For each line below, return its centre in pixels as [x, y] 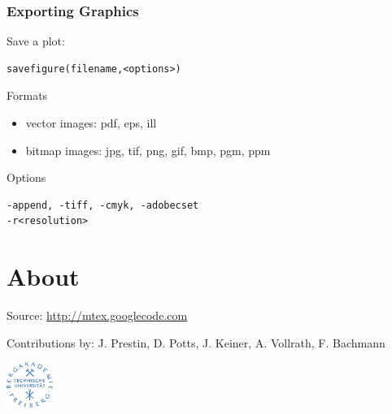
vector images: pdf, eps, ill [91, 123]
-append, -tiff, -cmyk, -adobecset [103, 205]
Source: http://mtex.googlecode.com [97, 315]
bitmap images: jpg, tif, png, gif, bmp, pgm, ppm [148, 150]
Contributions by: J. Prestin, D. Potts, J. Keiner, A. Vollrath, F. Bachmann [196, 342]
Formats [27, 95]
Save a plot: [36, 41]
